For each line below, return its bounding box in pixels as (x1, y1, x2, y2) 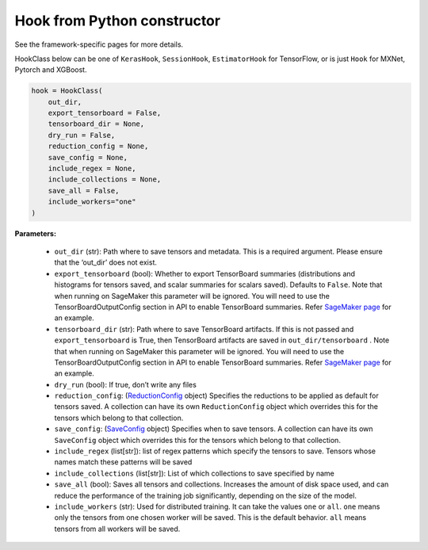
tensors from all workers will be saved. (54, 524, 181, 533)
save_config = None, (48, 153, 128, 162)
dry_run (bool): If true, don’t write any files (54, 380, 197, 389)
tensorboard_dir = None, (48, 120, 145, 128)
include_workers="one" (48, 197, 136, 206)
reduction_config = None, (48, 142, 149, 151)
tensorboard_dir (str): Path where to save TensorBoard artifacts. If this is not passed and (54, 324, 354, 334)
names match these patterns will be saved (54, 457, 193, 467)
